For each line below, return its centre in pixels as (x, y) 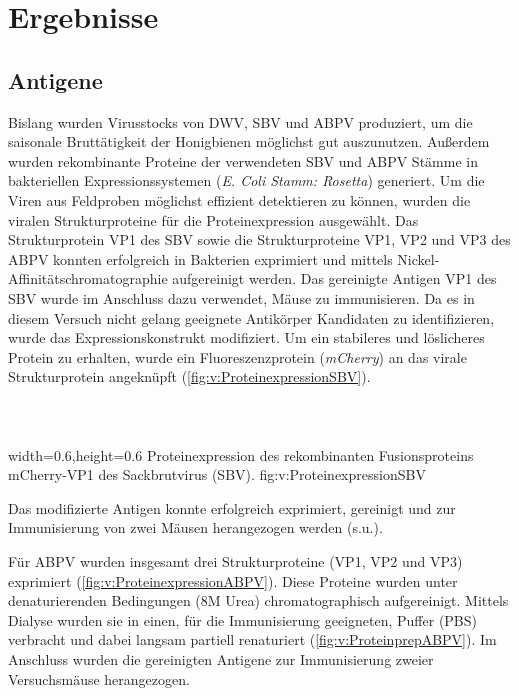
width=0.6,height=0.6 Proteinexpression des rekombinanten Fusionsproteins (241, 454)
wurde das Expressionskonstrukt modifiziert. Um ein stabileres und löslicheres (246, 337)
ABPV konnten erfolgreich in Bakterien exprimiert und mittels (200, 258)
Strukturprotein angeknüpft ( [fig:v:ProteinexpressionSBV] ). (189, 376)
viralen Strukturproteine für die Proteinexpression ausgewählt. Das (213, 219)
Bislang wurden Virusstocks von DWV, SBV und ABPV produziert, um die (240, 121)
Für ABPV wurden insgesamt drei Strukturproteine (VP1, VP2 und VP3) (235, 561)
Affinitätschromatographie (88, 278)
